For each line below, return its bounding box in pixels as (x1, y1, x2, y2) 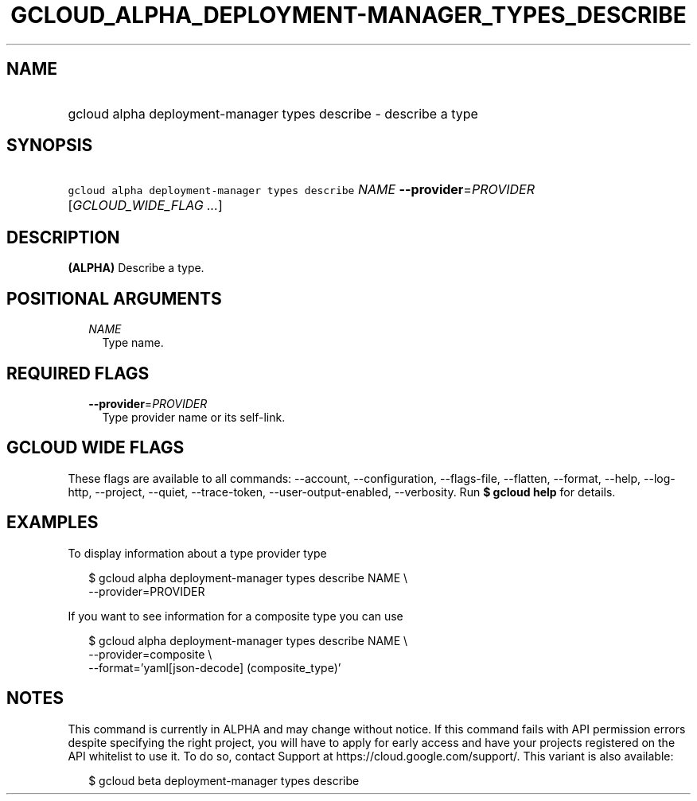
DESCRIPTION (6, 227, 120, 247)
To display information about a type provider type (68, 546, 327, 560)
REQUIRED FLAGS (6, 363, 150, 383)
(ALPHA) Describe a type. (68, 261, 204, 275)
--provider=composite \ (88, 647, 212, 661)
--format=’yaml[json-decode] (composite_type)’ (88, 660, 341, 675)
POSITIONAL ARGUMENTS (6, 288, 222, 309)
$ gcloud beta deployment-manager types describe (88, 773, 360, 787)
